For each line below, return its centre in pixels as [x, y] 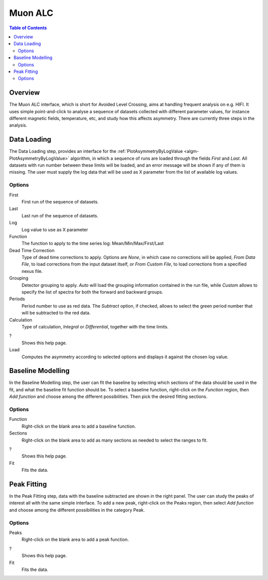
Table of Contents [28, 28]
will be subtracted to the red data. [56, 313]
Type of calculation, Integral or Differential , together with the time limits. [95, 327]
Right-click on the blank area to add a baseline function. [79, 426]
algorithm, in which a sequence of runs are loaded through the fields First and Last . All [159, 158]
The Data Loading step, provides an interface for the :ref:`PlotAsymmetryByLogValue [96, 151]
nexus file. [32, 271]
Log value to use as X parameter [55, 229]
